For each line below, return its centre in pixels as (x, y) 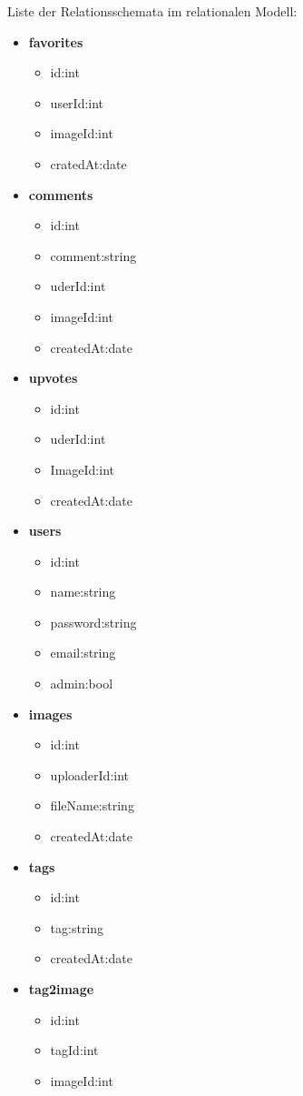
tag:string (77, 927)
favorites (56, 41)
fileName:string (92, 805)
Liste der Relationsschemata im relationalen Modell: (152, 11)
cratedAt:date (88, 163)
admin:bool (82, 684)
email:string (83, 653)
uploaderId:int (90, 774)
